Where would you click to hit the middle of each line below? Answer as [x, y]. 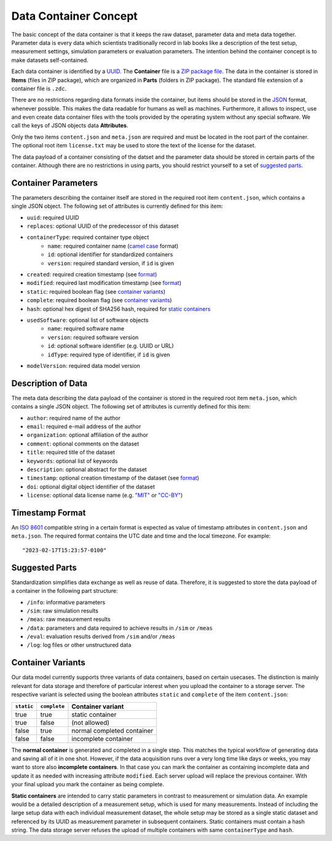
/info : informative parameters [66, 602]
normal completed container [113, 730]
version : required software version [93, 337]
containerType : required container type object [88, 237]
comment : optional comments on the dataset [83, 444]
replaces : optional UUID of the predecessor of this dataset [103, 226]
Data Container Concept [74, 16]
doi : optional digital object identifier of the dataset [91, 487]
